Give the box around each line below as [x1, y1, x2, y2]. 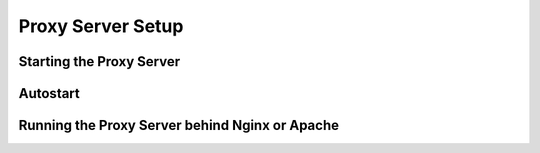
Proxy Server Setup [18, 15, 184, 37]
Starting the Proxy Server [18, 53, 181, 70]
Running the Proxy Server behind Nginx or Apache [18, 117, 340, 134]
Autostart [18, 85, 80, 102]
